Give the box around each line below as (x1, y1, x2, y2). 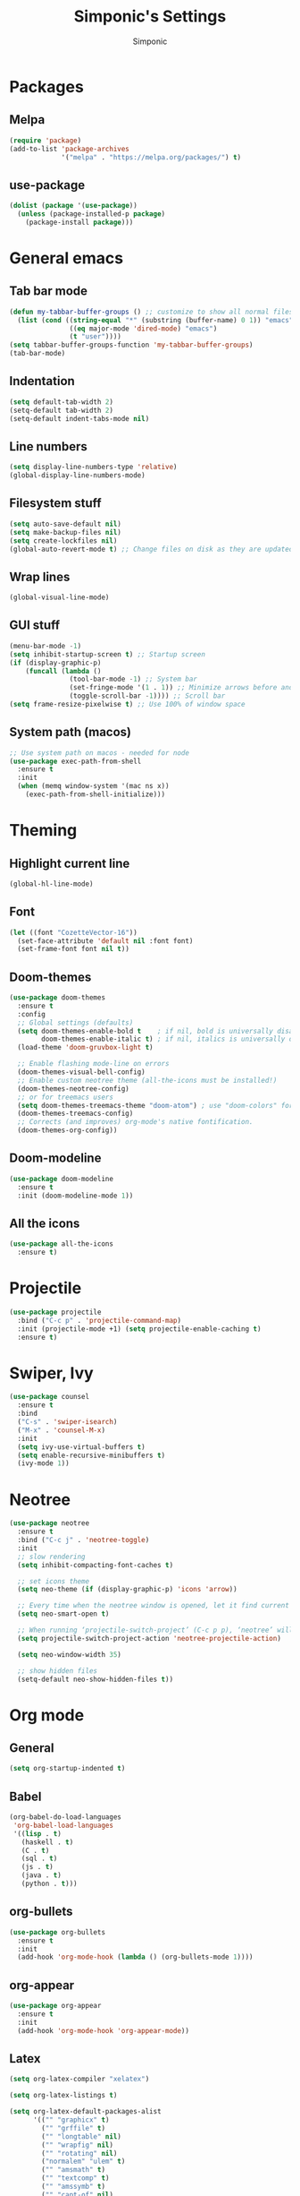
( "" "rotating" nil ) (41, 2149, 118, 2157)
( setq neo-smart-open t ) (17, 1609, 110, 1618)
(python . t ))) (21, 1879, 78, 1889)
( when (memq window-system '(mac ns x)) (17, 782, 170, 791)
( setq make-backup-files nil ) (9, 528, 122, 536)
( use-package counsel (9, 1393, 90, 1402)
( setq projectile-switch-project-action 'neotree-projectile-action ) (17, 1634, 281, 1643)
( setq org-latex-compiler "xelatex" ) (9, 2075, 150, 2084)
